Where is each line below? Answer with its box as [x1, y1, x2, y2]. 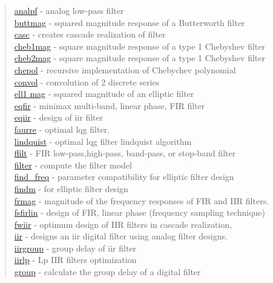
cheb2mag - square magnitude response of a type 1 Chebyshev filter [14, 52, 265, 64]
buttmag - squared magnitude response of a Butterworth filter [14, 16, 245, 28]
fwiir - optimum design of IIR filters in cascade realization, [14, 218, 232, 230]
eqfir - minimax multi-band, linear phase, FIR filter [14, 99, 205, 112]
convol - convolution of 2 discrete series [14, 75, 160, 88]
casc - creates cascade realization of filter [14, 28, 166, 41]
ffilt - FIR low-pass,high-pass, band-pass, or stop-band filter [14, 147, 236, 159]
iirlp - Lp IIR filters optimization [14, 253, 137, 266]
